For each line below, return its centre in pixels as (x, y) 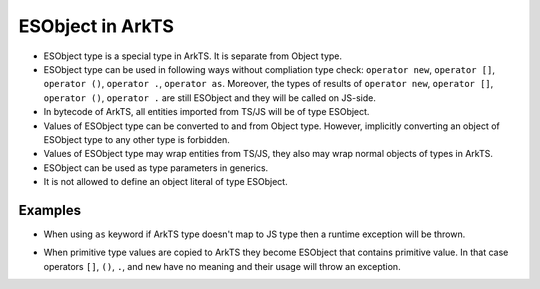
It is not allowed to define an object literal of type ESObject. (166, 182)
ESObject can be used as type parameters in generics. (156, 167)
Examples (50, 210)
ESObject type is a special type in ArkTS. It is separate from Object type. (193, 56)
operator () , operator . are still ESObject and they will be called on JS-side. (210, 97)
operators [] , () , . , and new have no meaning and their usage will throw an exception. (222, 266)
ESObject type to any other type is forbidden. (136, 139)
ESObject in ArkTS (96, 26)
